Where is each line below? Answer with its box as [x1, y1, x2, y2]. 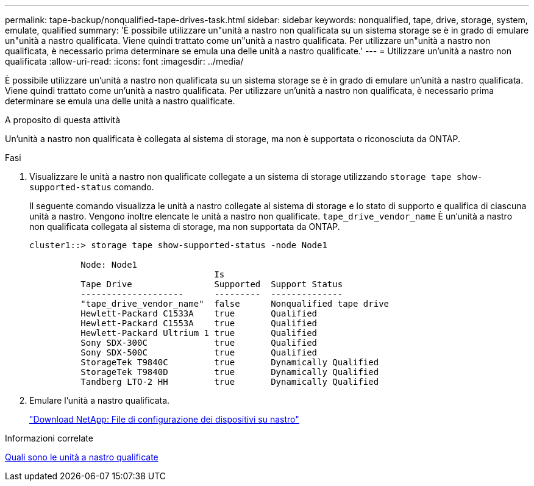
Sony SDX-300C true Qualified [80, 338, 318, 348]
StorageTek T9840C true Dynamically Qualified [80, 357, 379, 367]
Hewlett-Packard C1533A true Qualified [80, 309, 318, 318]
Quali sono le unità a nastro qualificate [5, 452, 158, 462]
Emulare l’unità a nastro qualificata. [29, 395, 170, 406]
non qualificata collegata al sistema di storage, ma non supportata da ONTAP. [29, 221, 340, 232]
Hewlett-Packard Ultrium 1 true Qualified [80, 328, 318, 338]
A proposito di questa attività [5, 115, 121, 125]
